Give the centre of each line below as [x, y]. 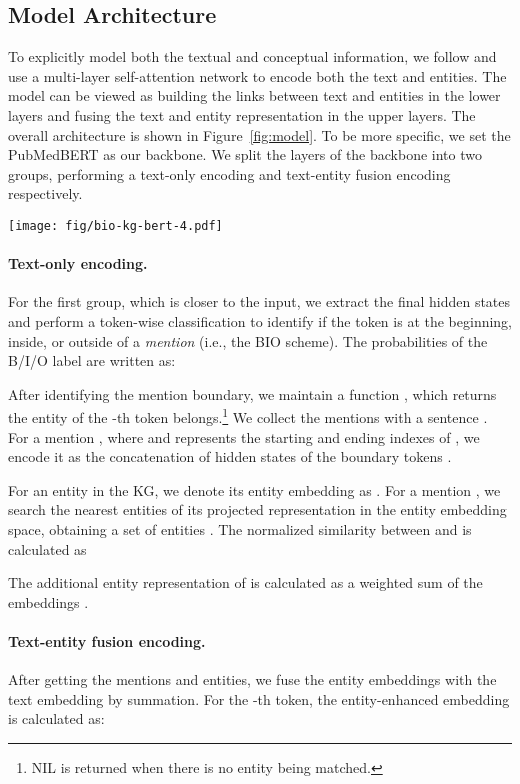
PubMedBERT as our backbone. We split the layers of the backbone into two [245, 154]
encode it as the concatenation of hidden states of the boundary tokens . [230, 456]
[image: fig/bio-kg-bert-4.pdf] [115, 225]
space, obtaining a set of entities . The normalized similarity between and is [240, 529]
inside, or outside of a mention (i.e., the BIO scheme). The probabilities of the [248, 340]
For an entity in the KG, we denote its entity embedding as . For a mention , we [254, 489]
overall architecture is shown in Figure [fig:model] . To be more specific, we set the [259, 134]
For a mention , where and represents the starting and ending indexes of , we [244, 436]
